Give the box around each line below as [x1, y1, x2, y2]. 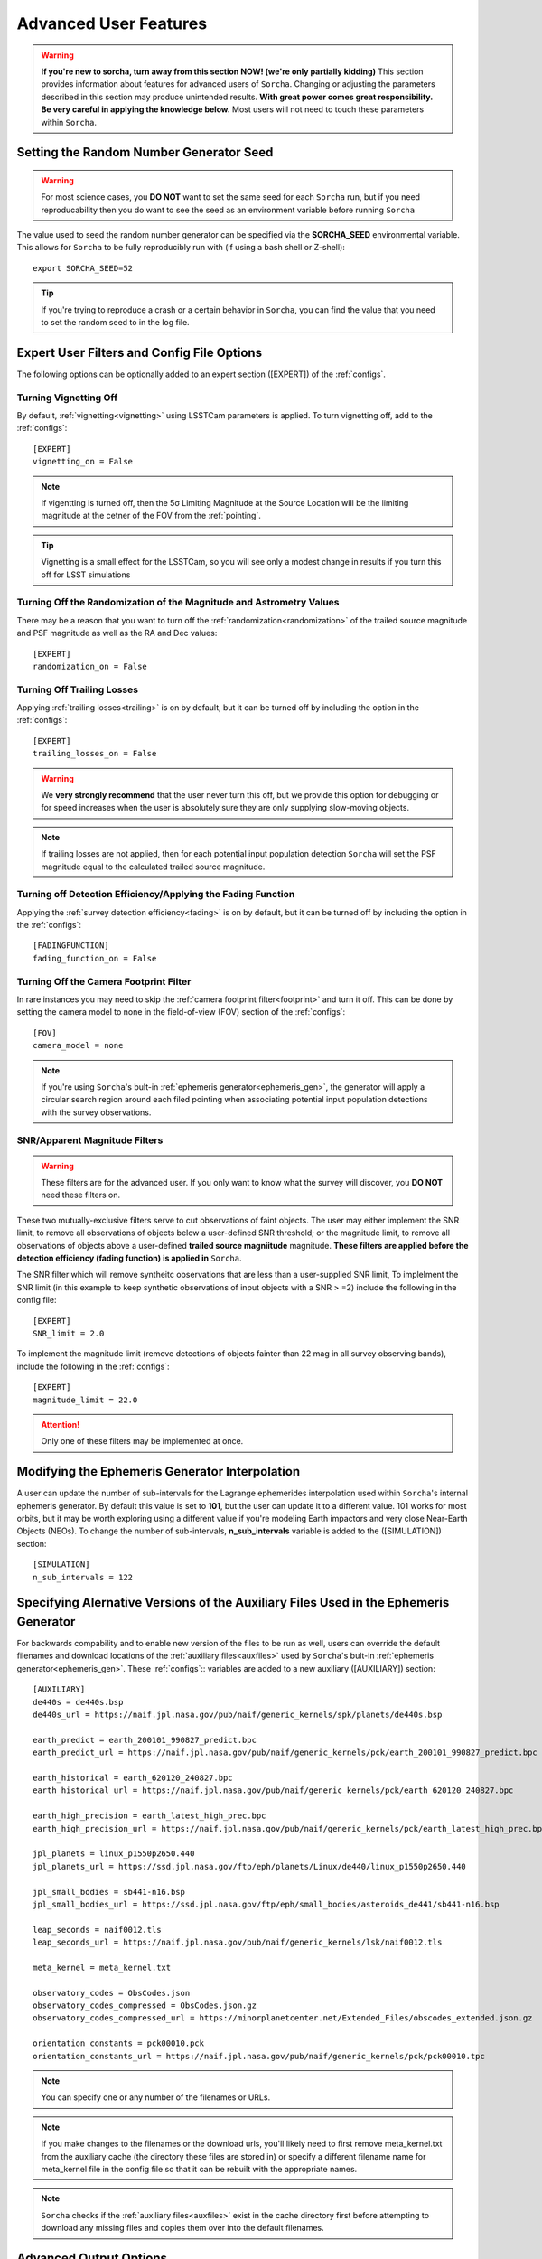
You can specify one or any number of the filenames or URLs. [41, 2092, 271, 2103]
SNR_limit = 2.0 [33, 1328, 105, 1338]
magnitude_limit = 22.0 [33, 1394, 138, 1405]
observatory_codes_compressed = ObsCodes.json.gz [33, 2001, 257, 2011]
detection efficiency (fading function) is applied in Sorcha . [16, 1252, 243, 1264]
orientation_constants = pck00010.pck [33, 2039, 205, 2048]
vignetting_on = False [33, 456, 134, 467]
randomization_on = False [33, 661, 148, 671]
